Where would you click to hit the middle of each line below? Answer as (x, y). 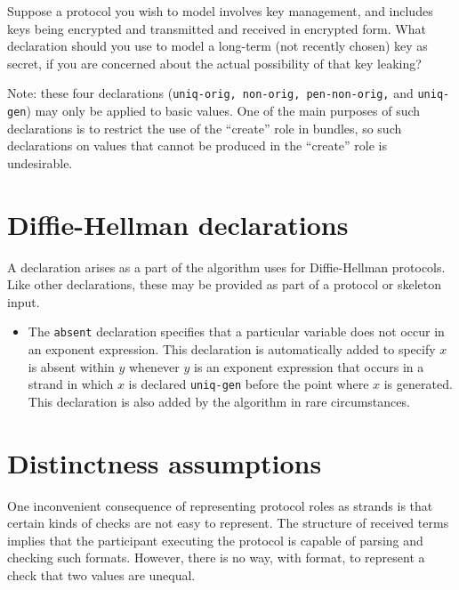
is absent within (71, 366)
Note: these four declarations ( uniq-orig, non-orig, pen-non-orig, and (210, 93)
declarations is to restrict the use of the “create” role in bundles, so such (205, 128)
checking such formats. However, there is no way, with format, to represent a (216, 558)
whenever (154, 366)
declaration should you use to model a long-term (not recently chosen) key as (217, 46)
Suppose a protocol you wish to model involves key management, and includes (220, 11)
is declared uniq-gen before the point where (249, 384)
